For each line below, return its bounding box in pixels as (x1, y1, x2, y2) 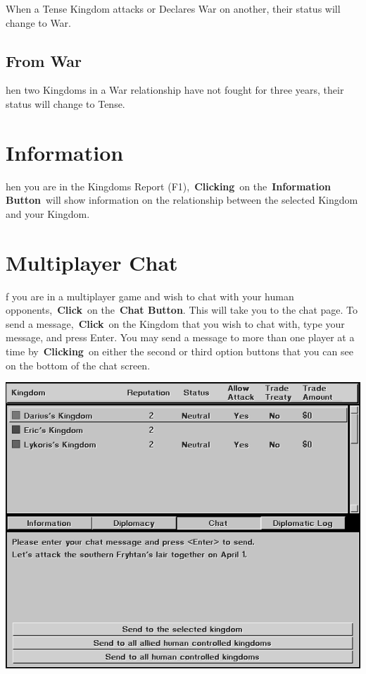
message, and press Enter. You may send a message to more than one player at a (6, 330, 355, 345)
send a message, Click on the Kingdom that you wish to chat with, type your (6, 316, 345, 331)
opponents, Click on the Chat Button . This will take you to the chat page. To (6, 302, 358, 317)
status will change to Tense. (6, 96, 125, 111)
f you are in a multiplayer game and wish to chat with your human (6, 288, 294, 303)
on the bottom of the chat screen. (6, 357, 151, 372)
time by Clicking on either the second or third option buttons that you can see (6, 343, 353, 358)
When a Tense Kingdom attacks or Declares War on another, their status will (6, 1, 341, 16)
